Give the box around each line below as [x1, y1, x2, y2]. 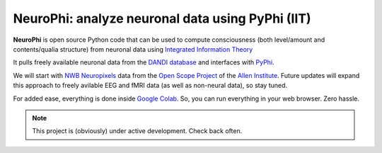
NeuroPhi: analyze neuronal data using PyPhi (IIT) [13, 11, 311, 26]
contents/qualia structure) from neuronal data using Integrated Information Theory [13, 45, 253, 53]
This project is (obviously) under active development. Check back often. [32, 127, 243, 135]
